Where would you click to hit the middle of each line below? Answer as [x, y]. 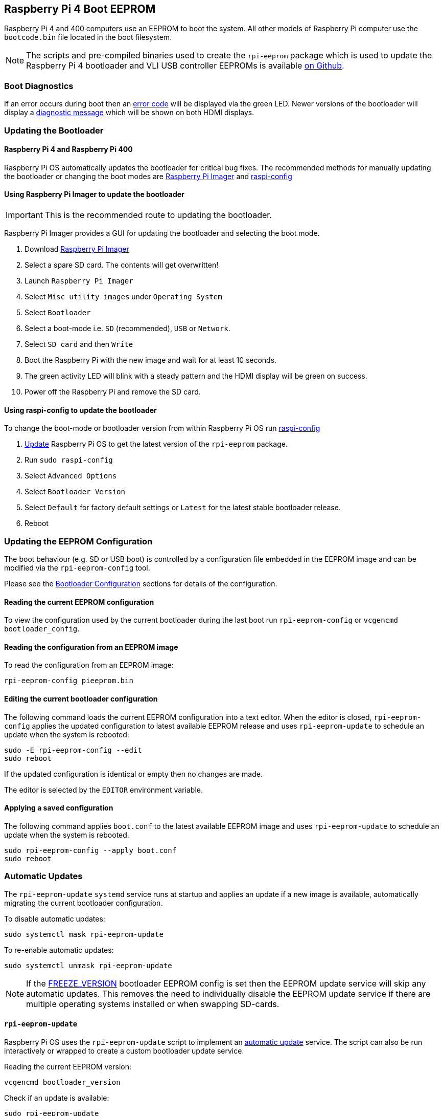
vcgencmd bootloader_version [62, 1082]
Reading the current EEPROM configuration [79, 602]
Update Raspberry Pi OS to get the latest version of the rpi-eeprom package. [156, 444]
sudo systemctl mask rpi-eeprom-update [84, 934]
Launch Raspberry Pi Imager [79, 280]
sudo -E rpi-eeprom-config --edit [73, 750]
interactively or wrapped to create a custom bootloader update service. [124, 1051]
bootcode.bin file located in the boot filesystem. [88, 37]
